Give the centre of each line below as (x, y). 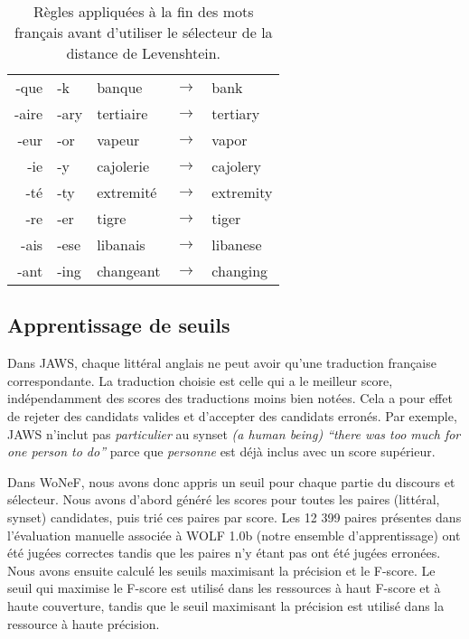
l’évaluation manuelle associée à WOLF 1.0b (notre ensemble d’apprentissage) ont (234, 535)
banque (120, 87)
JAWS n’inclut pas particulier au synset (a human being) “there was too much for (234, 433)
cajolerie (123, 166)
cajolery (237, 166)
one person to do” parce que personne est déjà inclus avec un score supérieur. (221, 451)
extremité (127, 192)
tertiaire (122, 113)
